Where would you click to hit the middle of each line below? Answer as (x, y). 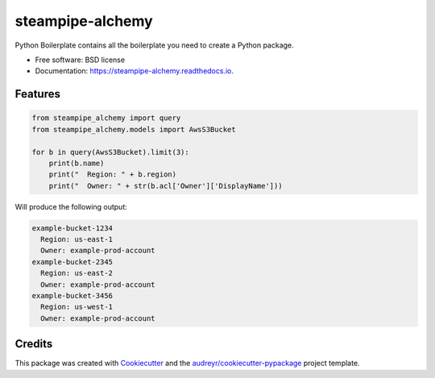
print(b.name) (77, 163)
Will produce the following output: (71, 206)
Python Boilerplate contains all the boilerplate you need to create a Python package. (154, 45)
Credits (34, 344)
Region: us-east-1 (77, 239)
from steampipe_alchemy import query (106, 118)
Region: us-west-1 (77, 307)
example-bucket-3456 (72, 295)
